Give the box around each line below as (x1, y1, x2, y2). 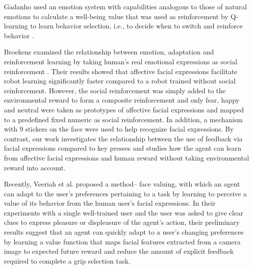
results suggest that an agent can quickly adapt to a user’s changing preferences (4, 227, 244, 237)
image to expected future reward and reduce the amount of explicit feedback (4, 246, 234, 256)
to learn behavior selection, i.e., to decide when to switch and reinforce (30, 21, 243, 31)
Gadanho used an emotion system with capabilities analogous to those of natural (4, 1, 247, 11)
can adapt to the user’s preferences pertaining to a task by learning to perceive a (4, 188, 247, 198)
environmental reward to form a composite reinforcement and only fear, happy (4, 95, 240, 105)
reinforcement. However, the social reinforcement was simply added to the (4, 85, 226, 95)
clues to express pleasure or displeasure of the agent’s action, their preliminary (4, 217, 240, 227)
